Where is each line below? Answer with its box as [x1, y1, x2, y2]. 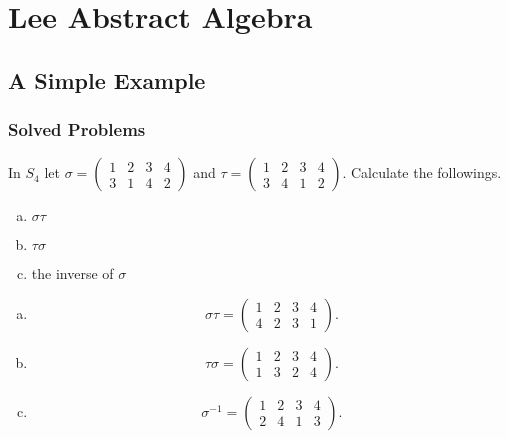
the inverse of [31, 263, 114, 284]
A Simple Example [8, 64, 206, 95]
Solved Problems [8, 117, 146, 142]
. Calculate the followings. [342, 162, 502, 183]
